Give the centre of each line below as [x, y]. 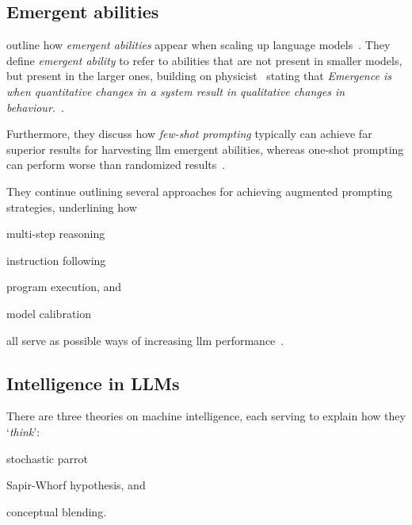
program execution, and [64, 287]
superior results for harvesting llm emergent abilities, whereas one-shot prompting [205, 149]
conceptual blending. [57, 511]
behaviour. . [35, 107]
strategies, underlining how [72, 207]
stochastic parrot [47, 458]
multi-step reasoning [56, 234]
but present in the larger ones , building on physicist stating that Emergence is [199, 76]
